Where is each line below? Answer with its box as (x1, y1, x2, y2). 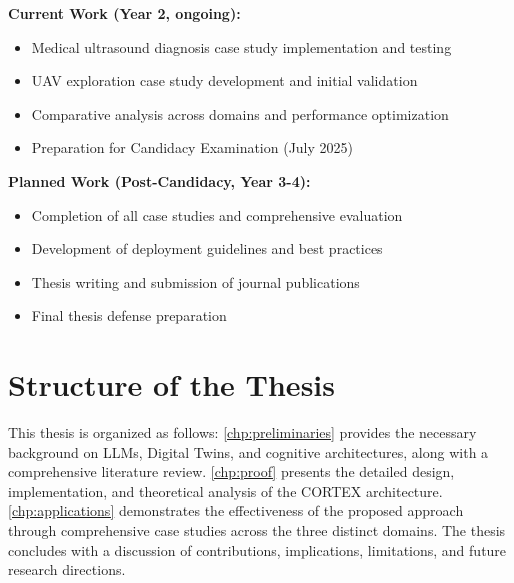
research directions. (8, 559, 126, 580)
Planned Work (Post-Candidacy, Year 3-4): (8, 170, 311, 191)
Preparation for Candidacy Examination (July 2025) (31, 137, 354, 158)
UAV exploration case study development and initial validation (31, 70, 418, 91)
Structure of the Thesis (8, 364, 335, 405)
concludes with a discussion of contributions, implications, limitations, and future (8, 539, 507, 560)
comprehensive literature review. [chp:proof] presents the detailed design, (8, 461, 455, 482)
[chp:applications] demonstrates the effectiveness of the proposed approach (8, 500, 464, 521)
